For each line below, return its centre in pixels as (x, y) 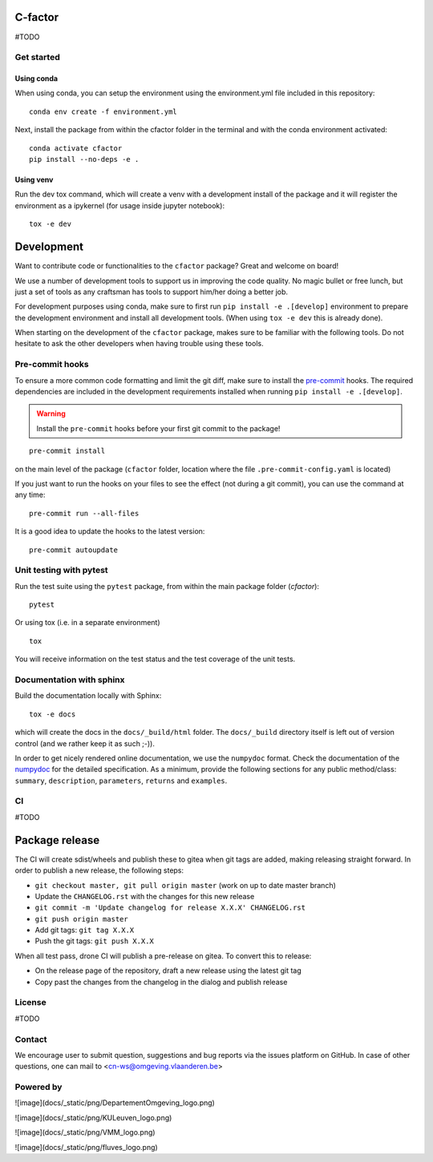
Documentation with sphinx (70, 680)
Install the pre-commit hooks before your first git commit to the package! (158, 428)
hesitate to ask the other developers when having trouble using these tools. (139, 344)
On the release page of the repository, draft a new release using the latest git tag (168, 970)
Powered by (38, 1087)
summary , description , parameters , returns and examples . (121, 781)
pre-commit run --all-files (84, 513)
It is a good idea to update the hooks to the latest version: (110, 531)
